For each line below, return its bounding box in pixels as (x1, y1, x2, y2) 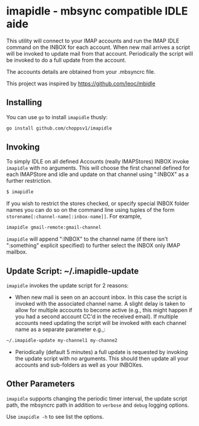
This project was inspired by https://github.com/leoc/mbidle (6, 80, 155, 87)
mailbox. (6, 248, 28, 255)
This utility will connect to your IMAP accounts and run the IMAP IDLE (6, 37, 180, 44)
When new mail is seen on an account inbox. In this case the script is (15, 293, 188, 301)
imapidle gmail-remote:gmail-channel (6, 224, 102, 231)
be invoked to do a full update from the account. (6, 56, 126, 64)
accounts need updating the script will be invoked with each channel (15, 319, 186, 326)
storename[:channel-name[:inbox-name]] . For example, (6, 213, 142, 220)
